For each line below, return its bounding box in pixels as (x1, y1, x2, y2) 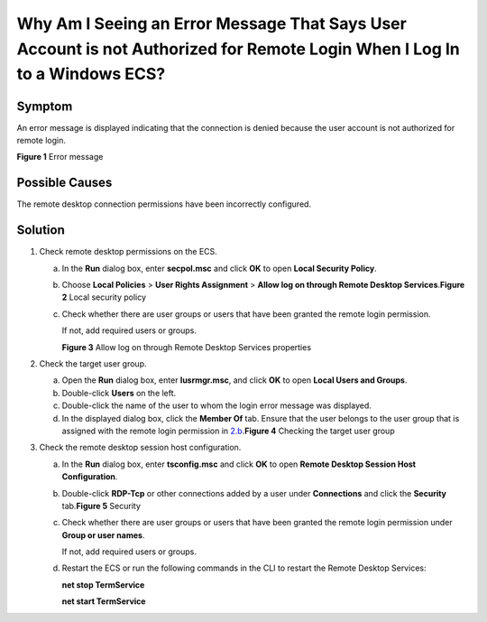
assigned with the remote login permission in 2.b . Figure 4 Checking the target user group (61, 425, 396, 436)
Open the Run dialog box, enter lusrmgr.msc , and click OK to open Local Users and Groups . (61, 375, 408, 385)
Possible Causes (16, 175, 113, 190)
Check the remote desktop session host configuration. (39, 442, 242, 453)
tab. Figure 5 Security (61, 500, 142, 511)
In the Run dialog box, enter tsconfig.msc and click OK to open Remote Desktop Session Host (61, 459, 417, 469)
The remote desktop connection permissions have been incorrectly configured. (16, 199, 311, 209)
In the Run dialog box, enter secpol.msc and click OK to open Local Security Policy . (61, 263, 378, 274)
